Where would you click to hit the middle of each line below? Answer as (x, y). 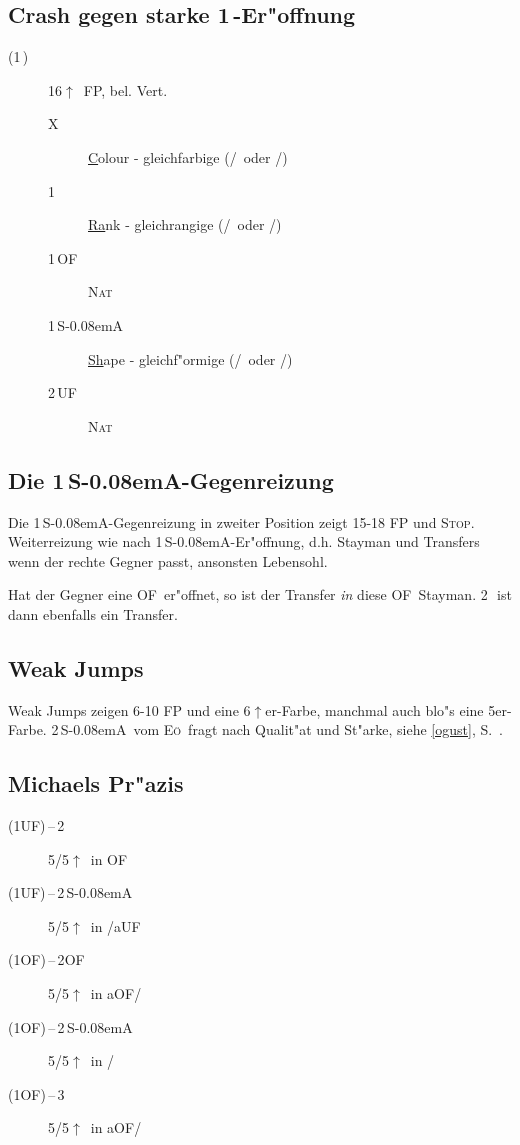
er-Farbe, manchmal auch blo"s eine (374, 709)
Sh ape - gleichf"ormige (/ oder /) (190, 358)
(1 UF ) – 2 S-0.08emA (70, 892)
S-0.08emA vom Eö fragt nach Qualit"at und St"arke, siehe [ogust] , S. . (281, 729)
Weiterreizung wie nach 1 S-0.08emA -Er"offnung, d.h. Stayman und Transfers (244, 541)
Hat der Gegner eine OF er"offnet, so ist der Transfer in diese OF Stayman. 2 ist (260, 594)
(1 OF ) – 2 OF (46, 959)
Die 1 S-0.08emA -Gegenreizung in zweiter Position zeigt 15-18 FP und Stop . (241, 521)
